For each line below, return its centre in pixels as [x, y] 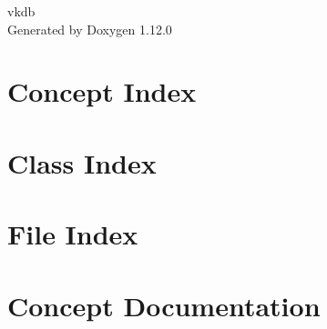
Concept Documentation [164, 305]
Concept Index [102, 91]
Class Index [82, 162]
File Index [73, 234]
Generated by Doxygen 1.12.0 [90, 29]
